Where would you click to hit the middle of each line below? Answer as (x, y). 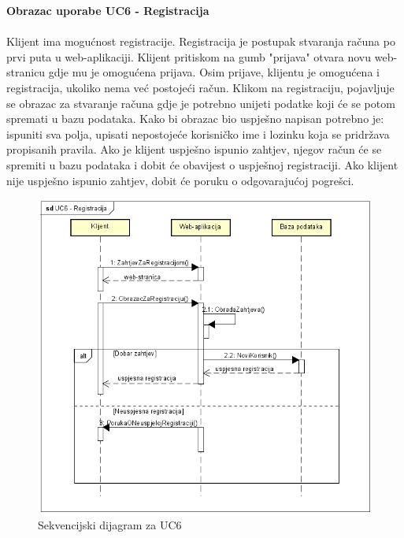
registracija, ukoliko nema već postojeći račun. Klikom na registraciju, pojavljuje (200, 87)
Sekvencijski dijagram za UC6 (110, 524)
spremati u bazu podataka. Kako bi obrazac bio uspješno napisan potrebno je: (195, 119)
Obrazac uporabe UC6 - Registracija (108, 10)
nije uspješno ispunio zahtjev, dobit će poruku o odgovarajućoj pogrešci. (180, 180)
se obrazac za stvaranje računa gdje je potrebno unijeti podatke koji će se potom (201, 103)
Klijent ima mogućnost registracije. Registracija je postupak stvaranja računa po (201, 41)
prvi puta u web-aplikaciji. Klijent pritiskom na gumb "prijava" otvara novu (189, 56)
